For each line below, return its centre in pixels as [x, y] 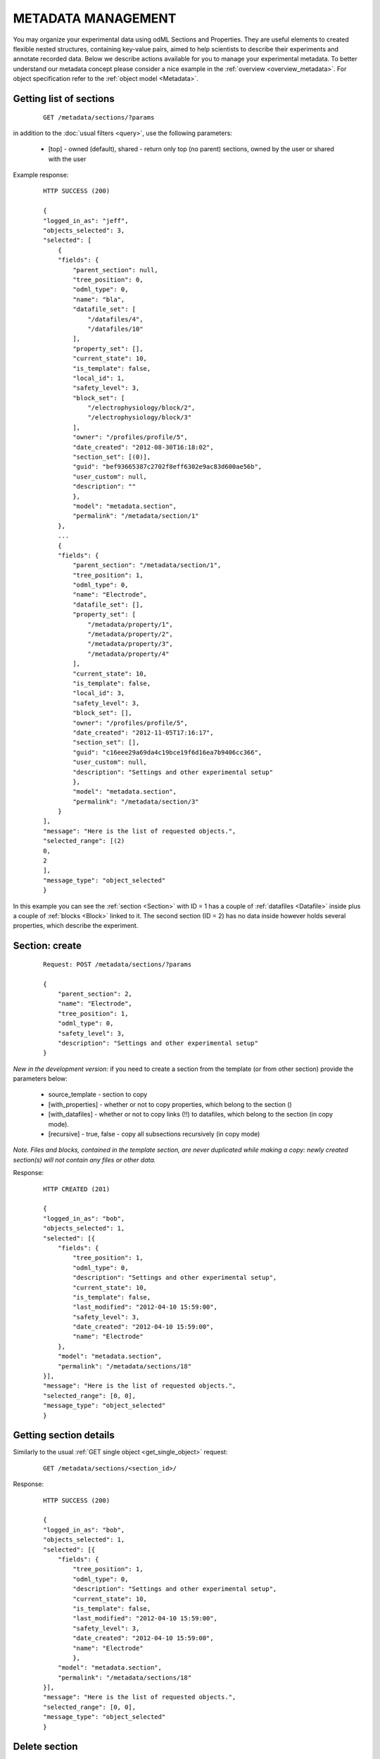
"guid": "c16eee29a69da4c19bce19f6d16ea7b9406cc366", [167, 752]
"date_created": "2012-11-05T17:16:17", [143, 732]
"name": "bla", [99, 299]
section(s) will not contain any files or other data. [84, 1160]
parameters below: [40, 1079]
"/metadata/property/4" [128, 654]
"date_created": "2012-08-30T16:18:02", [143, 447]
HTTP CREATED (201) [77, 1189]
